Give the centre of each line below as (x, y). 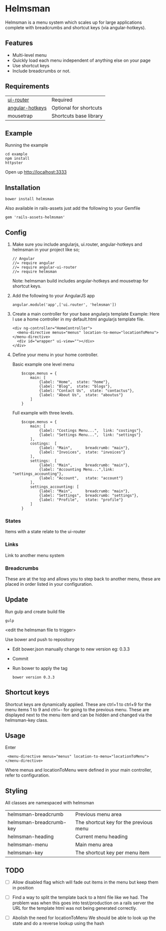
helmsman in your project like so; (46, 250)
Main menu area (94, 845)
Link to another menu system (35, 555)
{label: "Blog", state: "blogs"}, (75, 386)
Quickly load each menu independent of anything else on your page (81, 60)
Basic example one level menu (43, 364)
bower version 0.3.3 (33, 677)
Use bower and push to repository (40, 639)
